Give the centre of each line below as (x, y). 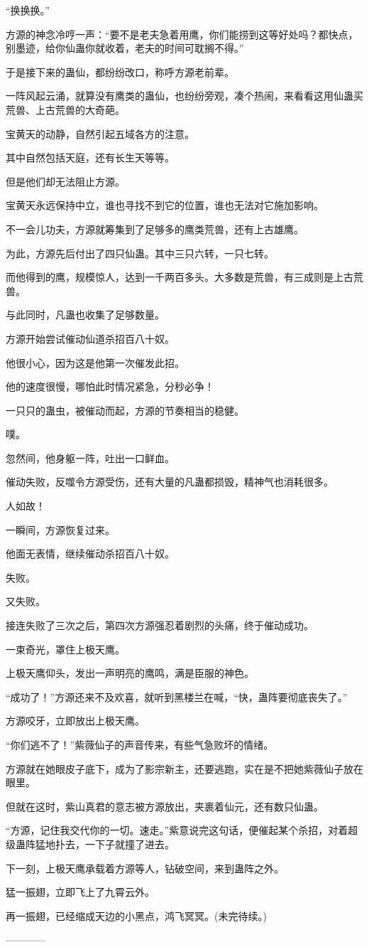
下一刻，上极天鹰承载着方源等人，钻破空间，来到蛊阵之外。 (145, 868)
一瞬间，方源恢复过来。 (60, 529)
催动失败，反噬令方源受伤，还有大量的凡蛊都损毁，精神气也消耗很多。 (170, 482)
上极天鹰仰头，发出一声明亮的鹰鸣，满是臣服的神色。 (130, 673)
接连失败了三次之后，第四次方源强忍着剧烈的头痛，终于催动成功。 (160, 625)
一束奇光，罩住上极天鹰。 (65, 649)
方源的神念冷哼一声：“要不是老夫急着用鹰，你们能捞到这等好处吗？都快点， (182, 34)
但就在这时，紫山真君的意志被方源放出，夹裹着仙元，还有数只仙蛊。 (165, 806)
